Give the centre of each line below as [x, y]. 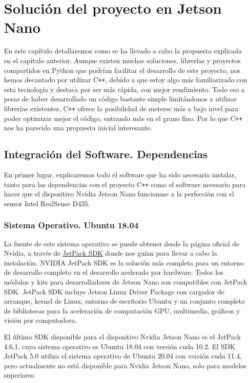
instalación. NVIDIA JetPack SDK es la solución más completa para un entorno [124, 262]
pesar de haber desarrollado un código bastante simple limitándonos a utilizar [120, 99]
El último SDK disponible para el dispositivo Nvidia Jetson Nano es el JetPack [122, 337]
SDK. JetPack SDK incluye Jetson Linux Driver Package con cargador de [114, 291]
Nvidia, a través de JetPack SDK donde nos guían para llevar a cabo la [111, 253]
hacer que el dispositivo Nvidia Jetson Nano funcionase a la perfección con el [119, 194]
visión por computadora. [41, 320]
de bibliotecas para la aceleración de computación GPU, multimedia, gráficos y [122, 310]
